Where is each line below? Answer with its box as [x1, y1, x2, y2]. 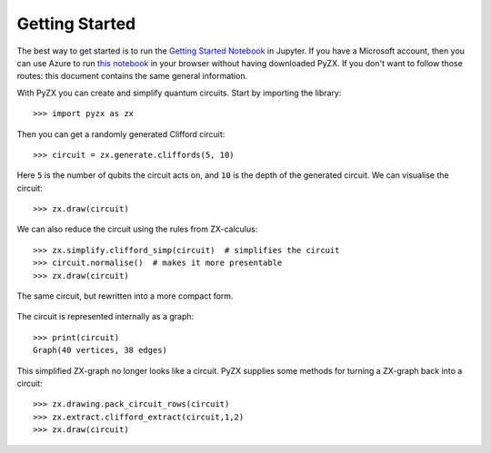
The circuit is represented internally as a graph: [16, 311, 195, 322]
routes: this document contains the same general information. [16, 71, 248, 82]
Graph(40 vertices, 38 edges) [33, 345, 168, 356]
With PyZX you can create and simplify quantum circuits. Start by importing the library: [16, 87, 342, 98]
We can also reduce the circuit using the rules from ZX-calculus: [16, 223, 258, 235]
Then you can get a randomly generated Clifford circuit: [16, 128, 225, 140]
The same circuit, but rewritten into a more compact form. [16, 291, 234, 301]
